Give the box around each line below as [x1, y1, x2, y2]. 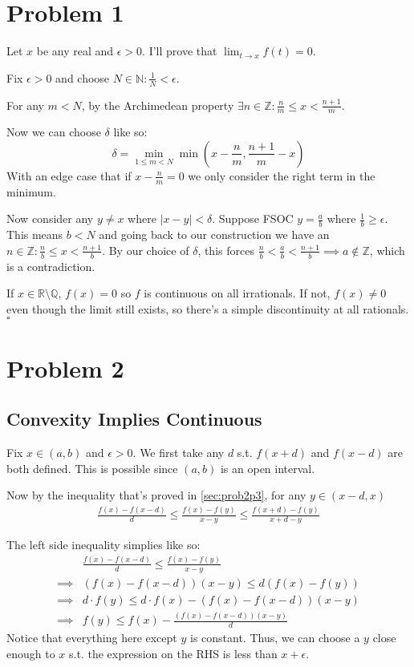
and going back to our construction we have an [99, 226, 330, 243]
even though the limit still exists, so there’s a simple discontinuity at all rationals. [6, 300, 409, 317]
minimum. [6, 183, 56, 200]
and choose [55, 69, 110, 86]
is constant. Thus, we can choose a [189, 629, 360, 645]
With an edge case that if [6, 167, 132, 184]
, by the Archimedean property [81, 96, 234, 113]
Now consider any [6, 210, 94, 227]
